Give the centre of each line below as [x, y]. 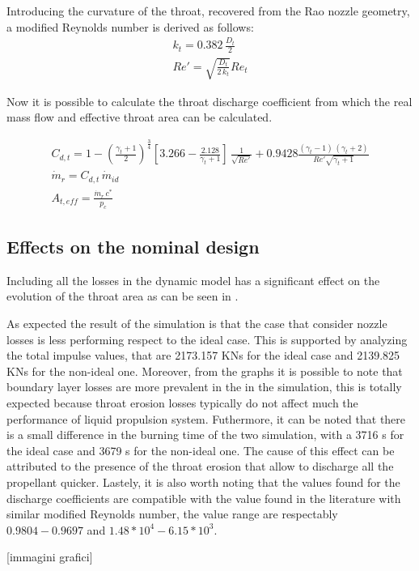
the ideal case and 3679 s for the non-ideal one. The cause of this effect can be [201, 450]
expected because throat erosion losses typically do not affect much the [182, 403]
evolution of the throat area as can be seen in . [123, 296]
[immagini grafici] [50, 557]
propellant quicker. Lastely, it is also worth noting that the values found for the [203, 482]
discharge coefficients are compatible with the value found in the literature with [204, 498]
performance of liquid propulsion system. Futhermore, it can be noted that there [206, 418]
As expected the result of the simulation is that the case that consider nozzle [197, 324]
